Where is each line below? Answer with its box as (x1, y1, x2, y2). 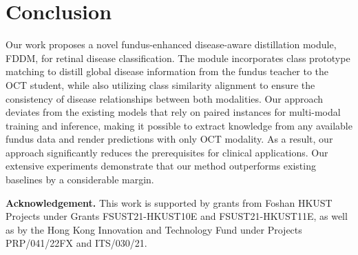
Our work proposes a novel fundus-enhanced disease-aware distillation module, (6, 37, 337, 52)
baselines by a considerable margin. (6, 172, 154, 187)
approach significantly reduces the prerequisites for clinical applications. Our (6, 145, 328, 159)
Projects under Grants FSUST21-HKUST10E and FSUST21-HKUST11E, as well (6, 209, 348, 223)
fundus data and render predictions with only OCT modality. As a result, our (6, 132, 333, 146)
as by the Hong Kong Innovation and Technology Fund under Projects (6, 222, 302, 236)
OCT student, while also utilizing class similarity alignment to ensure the (6, 77, 315, 92)
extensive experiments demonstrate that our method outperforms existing (6, 159, 316, 173)
